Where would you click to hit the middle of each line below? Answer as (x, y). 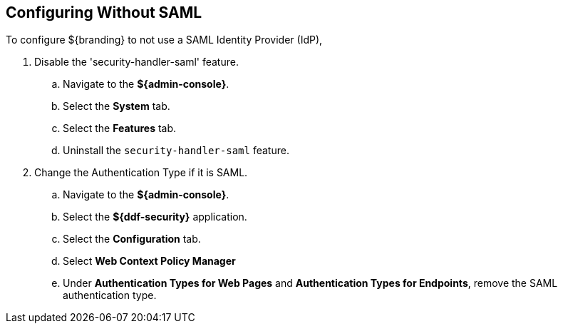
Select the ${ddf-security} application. (155, 217)
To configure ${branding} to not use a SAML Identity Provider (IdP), (164, 40)
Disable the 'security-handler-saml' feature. (136, 62)
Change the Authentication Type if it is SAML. (141, 173)
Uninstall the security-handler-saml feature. (176, 151)
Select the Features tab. (120, 128)
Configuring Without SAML (104, 12)
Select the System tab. (117, 106)
